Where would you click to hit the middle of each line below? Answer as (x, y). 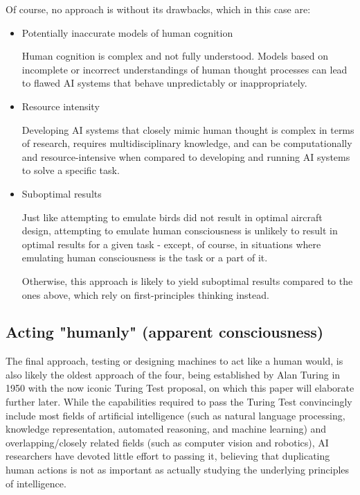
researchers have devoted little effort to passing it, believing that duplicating (168, 456)
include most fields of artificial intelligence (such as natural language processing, (175, 415)
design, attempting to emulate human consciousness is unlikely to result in (180, 231)
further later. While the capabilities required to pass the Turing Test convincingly (179, 402)
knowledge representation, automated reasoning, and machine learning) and (166, 429)
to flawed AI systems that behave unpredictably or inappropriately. (164, 83)
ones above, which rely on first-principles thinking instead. (145, 294)
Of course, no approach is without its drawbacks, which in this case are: (158, 9)
